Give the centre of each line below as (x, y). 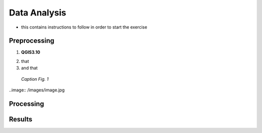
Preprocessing (32, 41)
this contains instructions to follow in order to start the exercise (84, 27)
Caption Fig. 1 (35, 79)
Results (21, 119)
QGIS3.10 (31, 52)
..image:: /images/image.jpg (37, 90)
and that (29, 68)
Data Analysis (38, 13)
